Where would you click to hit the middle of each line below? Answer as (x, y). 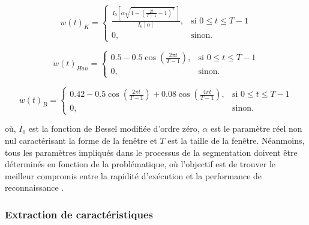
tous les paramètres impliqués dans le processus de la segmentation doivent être (151, 152)
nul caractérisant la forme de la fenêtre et (81, 140)
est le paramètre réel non (256, 128)
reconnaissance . (34, 187)
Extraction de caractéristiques (79, 214)
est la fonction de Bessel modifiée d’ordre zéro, (114, 128)
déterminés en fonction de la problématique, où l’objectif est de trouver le (140, 164)
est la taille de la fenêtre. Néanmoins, (236, 140)
